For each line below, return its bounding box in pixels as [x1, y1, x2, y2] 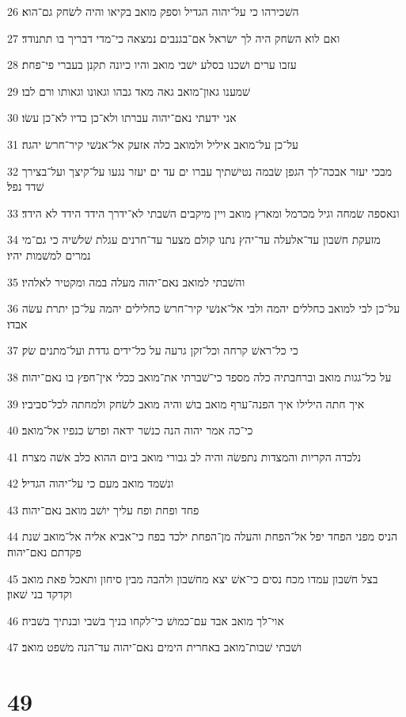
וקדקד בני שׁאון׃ [7, 586, 72, 602]
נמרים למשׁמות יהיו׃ [7, 246, 91, 263]
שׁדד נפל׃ [7, 178, 44, 195]
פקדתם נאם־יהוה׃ [7, 544, 82, 560]
